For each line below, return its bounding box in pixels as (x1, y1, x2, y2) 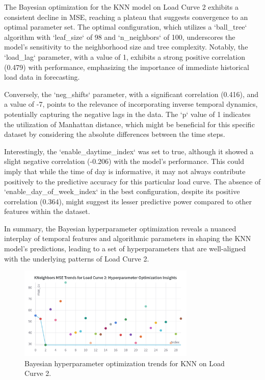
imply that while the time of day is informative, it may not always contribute (4, 165, 246, 176)
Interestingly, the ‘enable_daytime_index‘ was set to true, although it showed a (4, 146, 254, 156)
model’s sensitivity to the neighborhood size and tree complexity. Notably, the (4, 41, 248, 52)
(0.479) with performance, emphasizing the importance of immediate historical (4, 61, 249, 72)
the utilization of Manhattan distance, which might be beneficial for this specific (4, 118, 255, 129)
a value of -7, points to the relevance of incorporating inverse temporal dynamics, (4, 99, 258, 109)
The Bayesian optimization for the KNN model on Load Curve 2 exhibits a (4, 2, 238, 12)
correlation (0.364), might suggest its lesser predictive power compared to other (4, 196, 252, 206)
